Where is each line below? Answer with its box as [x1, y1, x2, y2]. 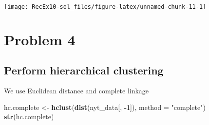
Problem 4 [4, 29, 76, 49]
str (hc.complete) [4, 111, 54, 122]
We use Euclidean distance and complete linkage [4, 86, 149, 96]
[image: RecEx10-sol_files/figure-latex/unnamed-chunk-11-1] [4, 3, 207, 10]
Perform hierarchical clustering [4, 63, 164, 78]
